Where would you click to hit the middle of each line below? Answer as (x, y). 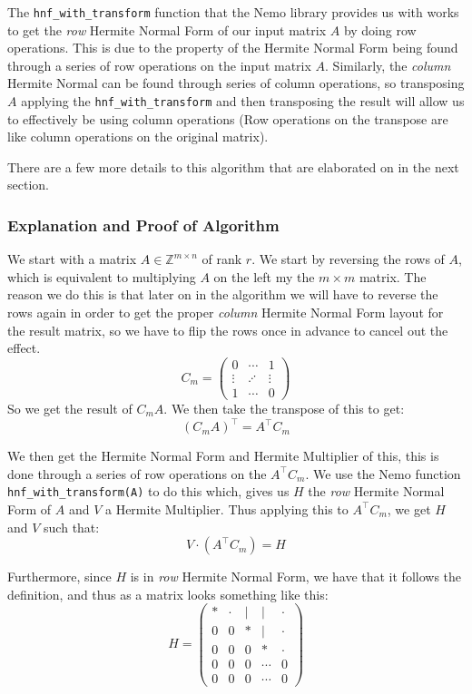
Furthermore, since (59, 577)
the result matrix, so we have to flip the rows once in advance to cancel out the (228, 330)
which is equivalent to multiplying (102, 276)
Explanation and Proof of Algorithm (143, 225)
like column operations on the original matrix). (138, 137)
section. (28, 185)
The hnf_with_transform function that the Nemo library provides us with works (233, 12)
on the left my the (264, 276)
